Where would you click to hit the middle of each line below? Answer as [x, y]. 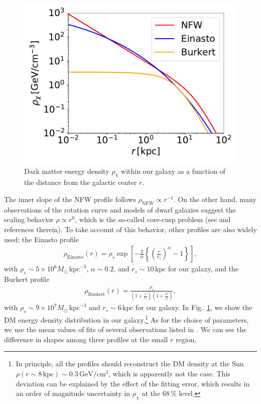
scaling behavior [29, 219]
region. [186, 339]
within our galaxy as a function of [173, 171]
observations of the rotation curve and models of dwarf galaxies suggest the [120, 209]
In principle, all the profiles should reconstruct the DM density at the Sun [130, 364]
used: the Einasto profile [41, 239]
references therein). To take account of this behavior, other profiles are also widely [130, 229]
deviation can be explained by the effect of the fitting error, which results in [133, 383]
